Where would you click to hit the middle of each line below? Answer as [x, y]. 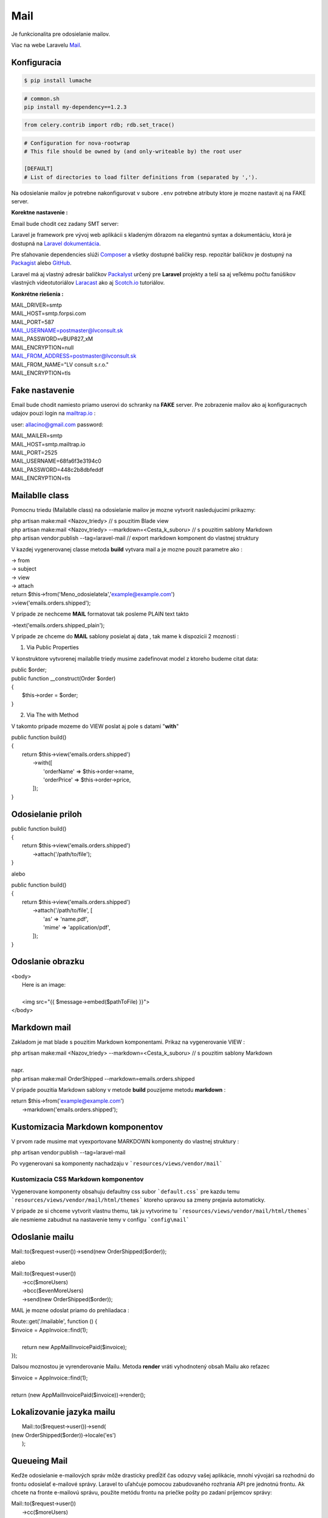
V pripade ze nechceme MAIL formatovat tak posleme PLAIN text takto [100, 614]
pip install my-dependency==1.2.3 [75, 107]
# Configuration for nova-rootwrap [77, 143]
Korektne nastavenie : [39, 213]
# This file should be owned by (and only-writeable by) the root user [133, 151]
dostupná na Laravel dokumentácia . [56, 243]
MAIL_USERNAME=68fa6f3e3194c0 [56, 461]
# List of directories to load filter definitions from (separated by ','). [141, 177]
